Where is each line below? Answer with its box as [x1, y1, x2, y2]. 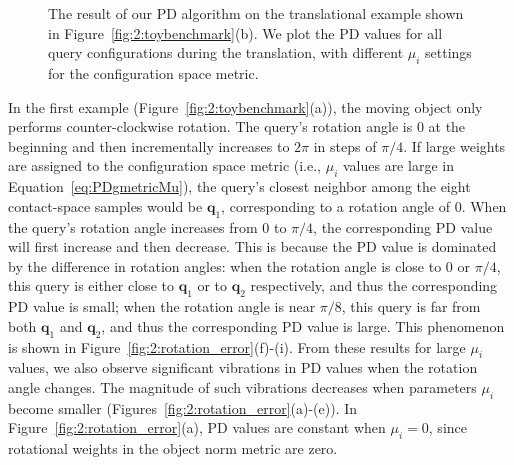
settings [425, 42, 472, 63]
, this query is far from [341, 296, 481, 317]
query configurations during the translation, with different [48, 42, 404, 63]
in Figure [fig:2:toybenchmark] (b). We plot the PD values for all [48, 22, 443, 43]
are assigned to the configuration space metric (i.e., [8, 155, 321, 176]
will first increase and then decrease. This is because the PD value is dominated [8, 236, 497, 257]
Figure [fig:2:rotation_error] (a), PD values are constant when [8, 417, 386, 438]
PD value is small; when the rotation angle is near [8, 296, 316, 317]
